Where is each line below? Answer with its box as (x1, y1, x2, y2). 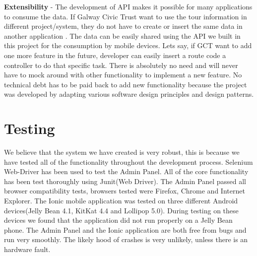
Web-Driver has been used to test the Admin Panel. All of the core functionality (4, 166, 249, 177)
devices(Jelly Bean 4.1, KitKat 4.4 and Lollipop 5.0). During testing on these (4, 205, 239, 215)
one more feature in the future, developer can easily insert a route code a (4, 50, 226, 60)
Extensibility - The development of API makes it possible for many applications (4, 1, 253, 11)
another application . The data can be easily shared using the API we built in (4, 30, 241, 41)
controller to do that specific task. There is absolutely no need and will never (4, 60, 238, 70)
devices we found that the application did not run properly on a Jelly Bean (4, 215, 233, 225)
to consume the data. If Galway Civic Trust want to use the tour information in (4, 11, 247, 21)
